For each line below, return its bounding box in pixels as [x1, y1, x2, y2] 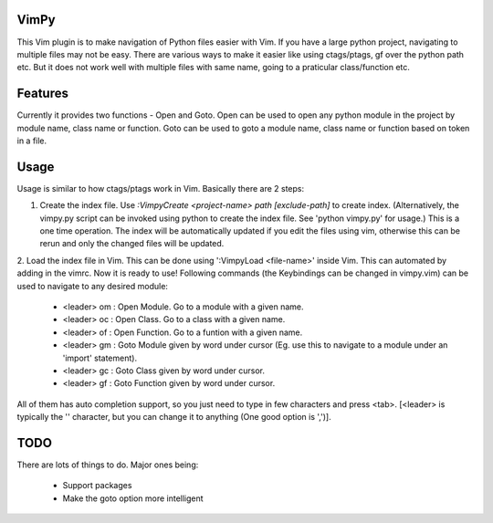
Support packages [62, 480, 132, 491]
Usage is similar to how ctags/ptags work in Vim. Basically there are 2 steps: [16, 183, 305, 194]
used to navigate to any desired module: [16, 280, 169, 291]
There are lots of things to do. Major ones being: [16, 459, 199, 470]
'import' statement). [62, 352, 137, 363]
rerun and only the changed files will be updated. [39, 238, 225, 249]
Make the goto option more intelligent [62, 493, 205, 504]
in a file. [16, 135, 47, 146]
